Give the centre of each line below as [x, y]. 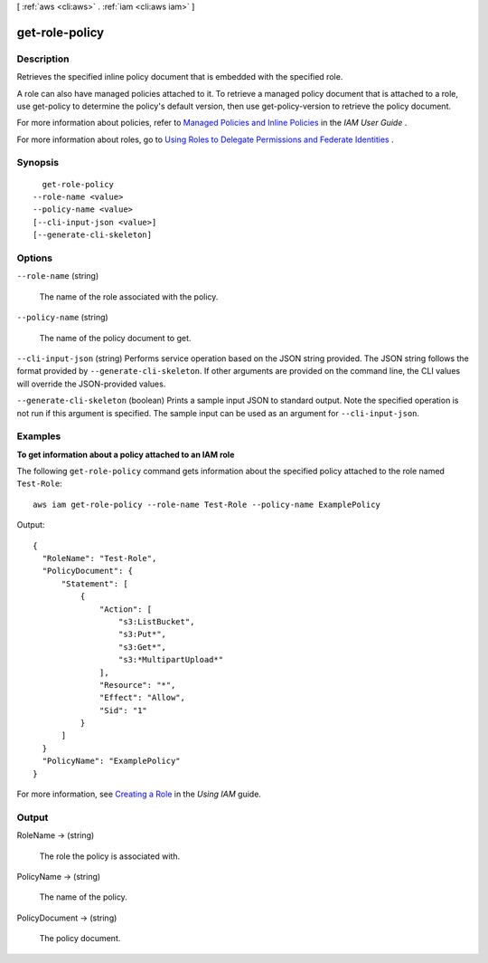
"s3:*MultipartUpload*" [171, 660]
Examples [39, 436]
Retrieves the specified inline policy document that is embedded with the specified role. [180, 77]
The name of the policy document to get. [115, 338]
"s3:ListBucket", [156, 621]
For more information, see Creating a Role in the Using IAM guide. [139, 794]
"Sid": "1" [124, 710]
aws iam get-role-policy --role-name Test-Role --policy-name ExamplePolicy [207, 504]
